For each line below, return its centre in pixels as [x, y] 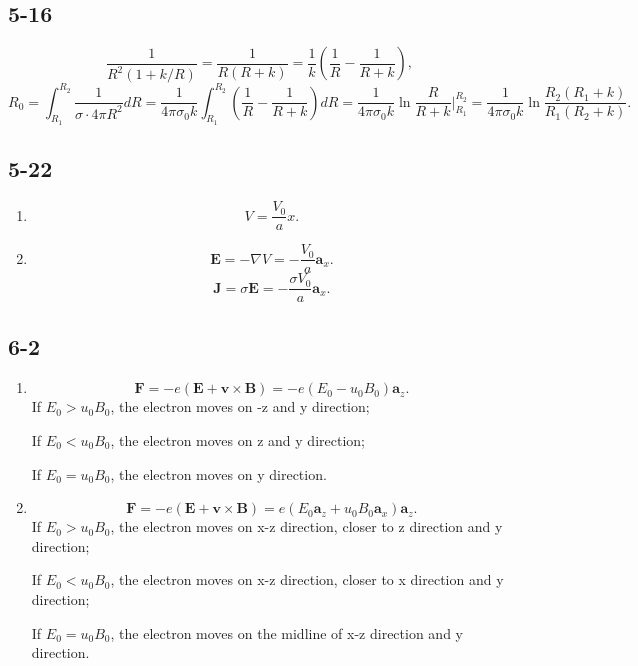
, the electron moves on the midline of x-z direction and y [286, 632]
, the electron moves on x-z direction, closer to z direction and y [306, 526]
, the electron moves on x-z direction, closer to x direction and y [307, 579]
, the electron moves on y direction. [218, 473]
